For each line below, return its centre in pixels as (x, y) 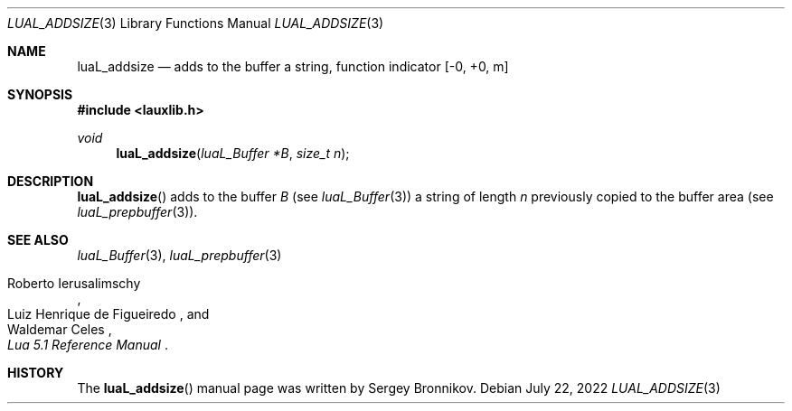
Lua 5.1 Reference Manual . (88, 345)
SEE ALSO (38, 240)
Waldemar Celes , (60, 329)
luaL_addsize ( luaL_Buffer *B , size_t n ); (233, 153)
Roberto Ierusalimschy (74, 283)
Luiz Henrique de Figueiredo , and (108, 314)
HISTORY (36, 373)
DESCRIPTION (51, 181)
